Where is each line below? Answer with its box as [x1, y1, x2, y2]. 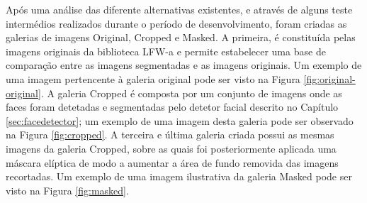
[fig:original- [303, 71, 356, 86]
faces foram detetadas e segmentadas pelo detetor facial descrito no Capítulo [6, 99, 339, 114]
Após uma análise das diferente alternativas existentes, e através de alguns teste [6, 2, 353, 16]
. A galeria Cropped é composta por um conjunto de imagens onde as [40, 85, 342, 100]
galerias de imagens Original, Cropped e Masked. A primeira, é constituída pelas [6, 30, 356, 45]
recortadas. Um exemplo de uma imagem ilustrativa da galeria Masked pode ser [6, 169, 352, 184]
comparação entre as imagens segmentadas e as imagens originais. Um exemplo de [6, 57, 362, 72]
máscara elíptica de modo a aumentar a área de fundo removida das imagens [6, 155, 339, 170]
